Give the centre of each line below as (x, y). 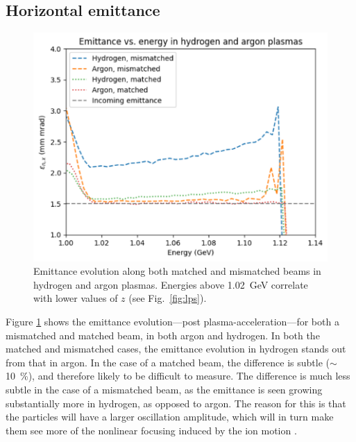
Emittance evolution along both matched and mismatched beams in (177, 271)
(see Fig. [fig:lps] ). (168, 298)
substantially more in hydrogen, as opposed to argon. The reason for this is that (176, 403)
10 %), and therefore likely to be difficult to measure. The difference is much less (178, 376)
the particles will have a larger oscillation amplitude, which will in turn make (170, 417)
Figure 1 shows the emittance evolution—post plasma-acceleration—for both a (172, 322)
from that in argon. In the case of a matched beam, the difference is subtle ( (168, 362)
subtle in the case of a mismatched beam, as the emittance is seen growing (164, 389)
